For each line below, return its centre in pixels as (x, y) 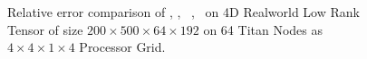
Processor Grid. (122, 47)
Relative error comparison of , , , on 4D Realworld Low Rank (183, 12)
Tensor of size (45, 29)
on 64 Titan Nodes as (263, 29)
